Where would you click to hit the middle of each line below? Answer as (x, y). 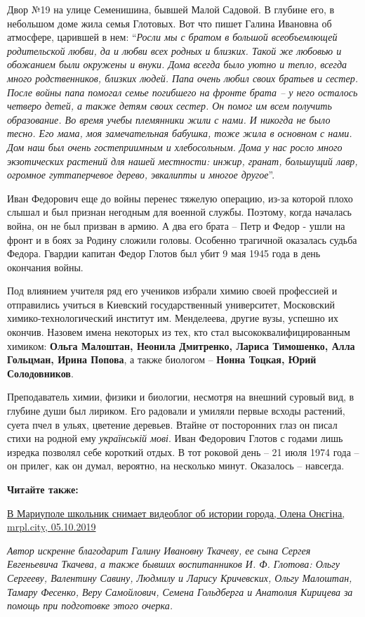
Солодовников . (40, 373)
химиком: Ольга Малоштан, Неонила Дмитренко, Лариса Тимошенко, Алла (181, 345)
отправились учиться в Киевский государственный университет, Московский (171, 304)
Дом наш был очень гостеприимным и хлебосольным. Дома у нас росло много (175, 147)
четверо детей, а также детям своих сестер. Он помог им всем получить (170, 106)
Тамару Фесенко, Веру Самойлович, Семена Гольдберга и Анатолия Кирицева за (180, 591)
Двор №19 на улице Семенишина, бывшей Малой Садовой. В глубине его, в (171, 9)
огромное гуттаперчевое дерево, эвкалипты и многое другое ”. (141, 175)
